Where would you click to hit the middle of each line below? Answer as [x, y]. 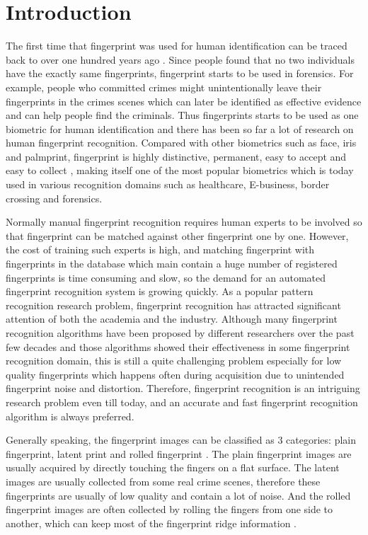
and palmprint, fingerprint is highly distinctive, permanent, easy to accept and [176, 156]
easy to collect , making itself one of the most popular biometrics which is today [180, 170]
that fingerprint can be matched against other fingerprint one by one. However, [177, 235]
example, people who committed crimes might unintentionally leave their [164, 87]
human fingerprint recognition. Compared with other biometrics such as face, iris [181, 143]
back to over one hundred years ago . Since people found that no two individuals [180, 59]
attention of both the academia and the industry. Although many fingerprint [172, 319]
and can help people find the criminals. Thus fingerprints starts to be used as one [182, 115]
